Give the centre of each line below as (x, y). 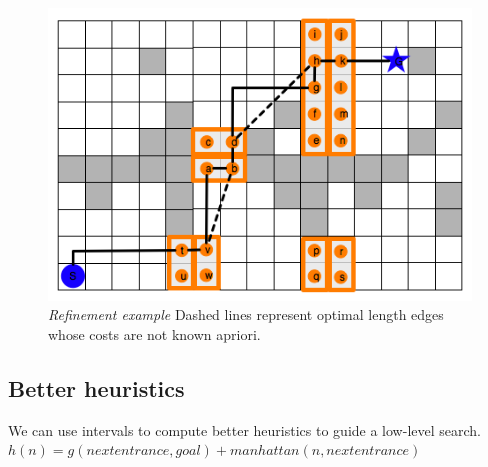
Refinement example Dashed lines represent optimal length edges (246, 314)
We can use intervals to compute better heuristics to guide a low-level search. (244, 429)
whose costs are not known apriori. (154, 333)
